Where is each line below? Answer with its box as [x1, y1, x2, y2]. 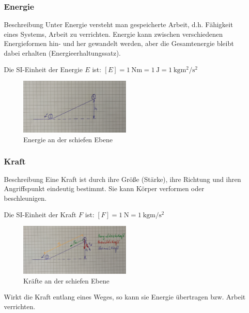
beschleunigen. [4, 193, 47, 203]
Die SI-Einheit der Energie [4, 64, 83, 74]
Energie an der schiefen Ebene [23, 134, 113, 145]
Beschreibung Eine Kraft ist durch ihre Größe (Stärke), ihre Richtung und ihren [4, 174, 241, 184]
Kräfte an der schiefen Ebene [23, 275, 109, 285]
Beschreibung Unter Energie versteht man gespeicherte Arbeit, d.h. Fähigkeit [4, 19, 233, 30]
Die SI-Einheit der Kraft [4, 209, 77, 219]
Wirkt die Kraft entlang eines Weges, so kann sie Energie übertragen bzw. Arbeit [4, 292, 246, 302]
